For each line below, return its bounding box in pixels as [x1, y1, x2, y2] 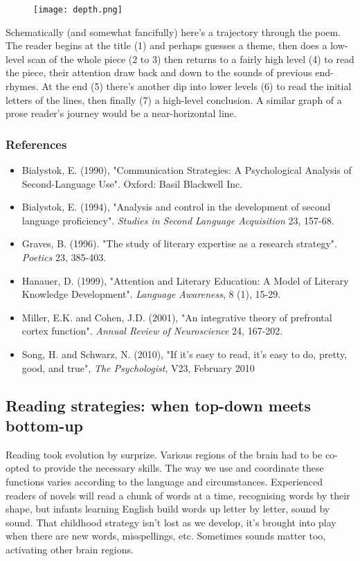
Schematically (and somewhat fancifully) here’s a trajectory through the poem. [6, 24, 341, 39]
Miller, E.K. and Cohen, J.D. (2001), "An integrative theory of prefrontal [21, 310, 332, 324]
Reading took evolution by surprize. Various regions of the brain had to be [6, 447, 323, 461]
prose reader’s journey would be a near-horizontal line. [6, 106, 237, 121]
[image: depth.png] [33, 5, 123, 15]
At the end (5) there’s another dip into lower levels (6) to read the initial [42, 79, 352, 93]
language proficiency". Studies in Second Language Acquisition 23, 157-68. [21, 213, 334, 227]
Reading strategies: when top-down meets [6, 394, 311, 416]
